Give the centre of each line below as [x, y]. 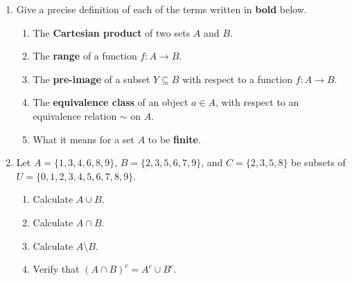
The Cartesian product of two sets [112, 32]
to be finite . [174, 139]
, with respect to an [257, 102]
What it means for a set [83, 139]
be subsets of [318, 162]
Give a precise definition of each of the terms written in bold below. [161, 9]
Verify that [56, 269]
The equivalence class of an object [111, 102]
